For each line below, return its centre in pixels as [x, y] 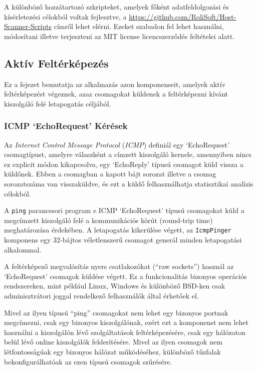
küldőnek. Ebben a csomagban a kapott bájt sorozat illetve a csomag [110, 174]
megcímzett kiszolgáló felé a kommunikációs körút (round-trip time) [108, 220]
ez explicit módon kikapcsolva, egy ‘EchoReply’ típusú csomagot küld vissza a [124, 164]
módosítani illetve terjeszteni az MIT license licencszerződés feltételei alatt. [119, 36]
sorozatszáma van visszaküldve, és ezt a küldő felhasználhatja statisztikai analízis [129, 183]
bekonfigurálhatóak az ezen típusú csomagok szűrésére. [88, 361]
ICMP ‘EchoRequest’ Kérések [66, 126]
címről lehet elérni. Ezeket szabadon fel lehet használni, [139, 26]
